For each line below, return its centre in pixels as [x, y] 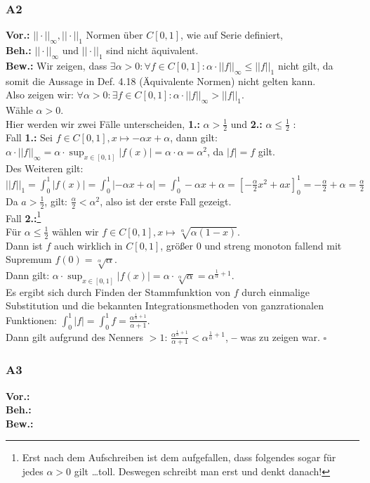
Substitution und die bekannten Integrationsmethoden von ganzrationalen [165, 305]
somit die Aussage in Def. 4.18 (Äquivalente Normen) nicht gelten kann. [161, 80]
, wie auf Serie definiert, [232, 35]
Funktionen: [31, 320]
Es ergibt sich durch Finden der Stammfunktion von [118, 291]
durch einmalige [276, 291]
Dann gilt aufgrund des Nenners [75, 336]
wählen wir [75, 231]
